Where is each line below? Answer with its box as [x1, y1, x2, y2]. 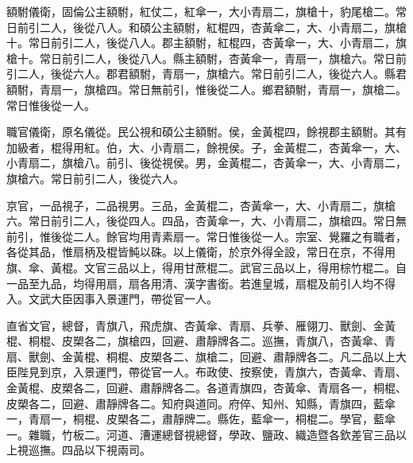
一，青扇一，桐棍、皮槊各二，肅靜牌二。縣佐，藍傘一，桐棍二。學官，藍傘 [6, 410, 396, 427]
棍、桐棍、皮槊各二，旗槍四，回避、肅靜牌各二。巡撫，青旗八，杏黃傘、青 [6, 333, 396, 349]
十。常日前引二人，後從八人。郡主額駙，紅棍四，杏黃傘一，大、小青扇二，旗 [6, 34, 407, 51]
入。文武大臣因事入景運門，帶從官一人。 [6, 290, 218, 307]
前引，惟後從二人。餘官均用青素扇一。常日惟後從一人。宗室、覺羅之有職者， [6, 228, 407, 244]
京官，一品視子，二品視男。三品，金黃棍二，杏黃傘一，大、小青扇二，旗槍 [6, 196, 396, 213]
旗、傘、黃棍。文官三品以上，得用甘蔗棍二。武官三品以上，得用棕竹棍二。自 [6, 259, 407, 275]
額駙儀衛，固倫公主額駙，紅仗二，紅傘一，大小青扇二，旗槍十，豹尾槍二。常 [6, 3, 407, 19]
